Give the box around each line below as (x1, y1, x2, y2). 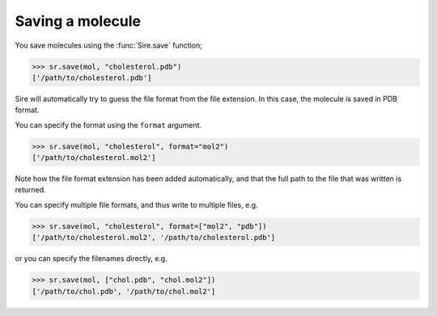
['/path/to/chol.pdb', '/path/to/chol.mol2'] (32, 287, 216, 296)
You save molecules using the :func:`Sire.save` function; (15, 40, 202, 50)
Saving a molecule (15, 12, 142, 30)
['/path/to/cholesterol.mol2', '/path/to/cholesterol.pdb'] (32, 233, 276, 242)
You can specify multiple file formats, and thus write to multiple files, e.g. (15, 200, 258, 209)
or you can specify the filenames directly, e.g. (15, 254, 168, 263)
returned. (15, 185, 46, 195)
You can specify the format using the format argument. (15, 120, 202, 129)
